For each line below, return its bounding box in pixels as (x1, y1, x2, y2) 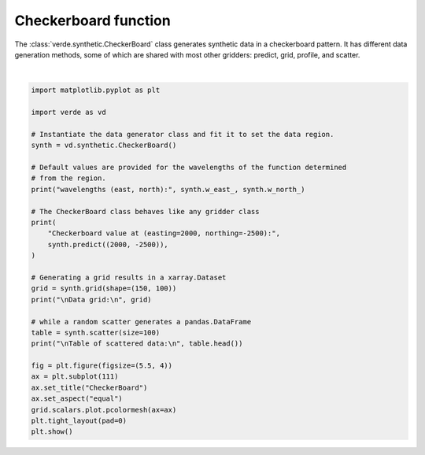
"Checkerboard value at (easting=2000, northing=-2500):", (47, 229, 281, 238)
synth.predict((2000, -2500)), (47, 240, 168, 249)
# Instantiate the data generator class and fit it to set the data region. (31, 130, 334, 139)
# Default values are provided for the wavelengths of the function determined (31, 163, 347, 172)
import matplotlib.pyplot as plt (31, 86, 161, 94)
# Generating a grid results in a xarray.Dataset (31, 272, 227, 282)
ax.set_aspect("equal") (31, 394, 124, 403)
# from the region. (31, 174, 106, 183)
